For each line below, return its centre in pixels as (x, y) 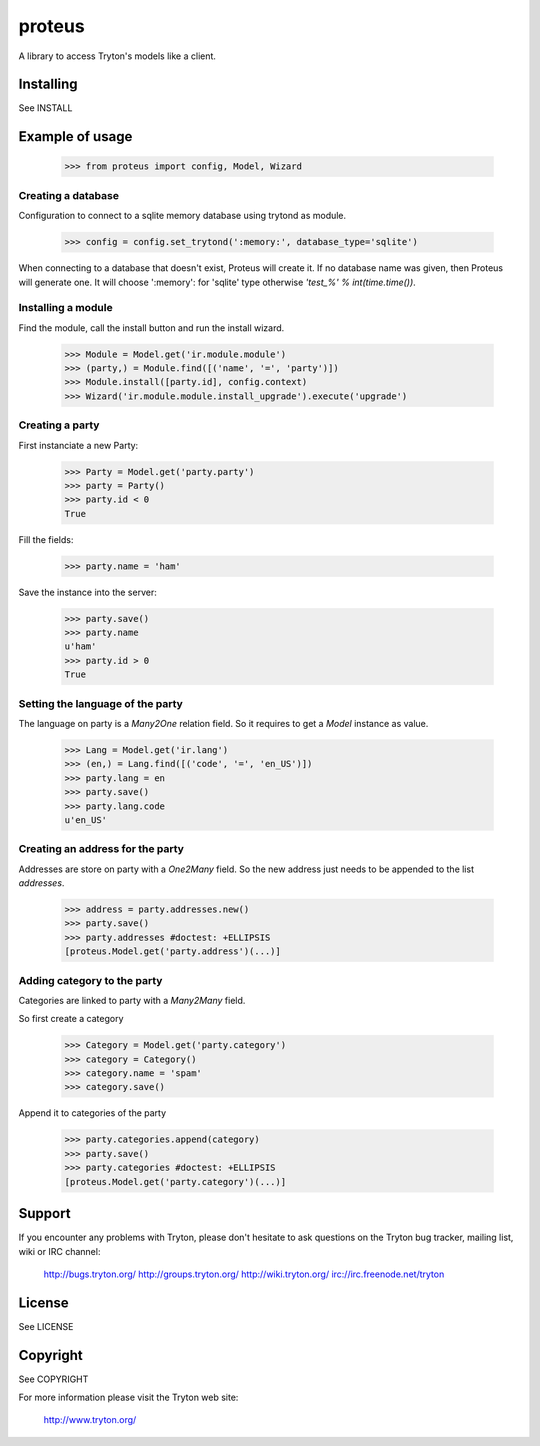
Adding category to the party (90, 980)
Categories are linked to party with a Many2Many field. (132, 1000)
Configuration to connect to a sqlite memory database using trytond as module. (182, 216)
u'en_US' (86, 819)
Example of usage (75, 136)
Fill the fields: (46, 539)
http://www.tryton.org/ (90, 1420)
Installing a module (66, 308)
